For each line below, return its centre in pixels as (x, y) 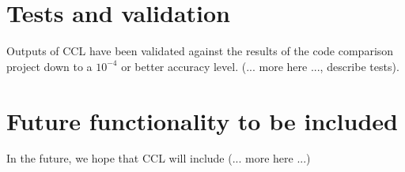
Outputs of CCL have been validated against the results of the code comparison (200, 51)
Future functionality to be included (202, 120)
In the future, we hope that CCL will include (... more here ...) (159, 158)
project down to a (49, 66)
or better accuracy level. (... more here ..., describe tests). (260, 66)
